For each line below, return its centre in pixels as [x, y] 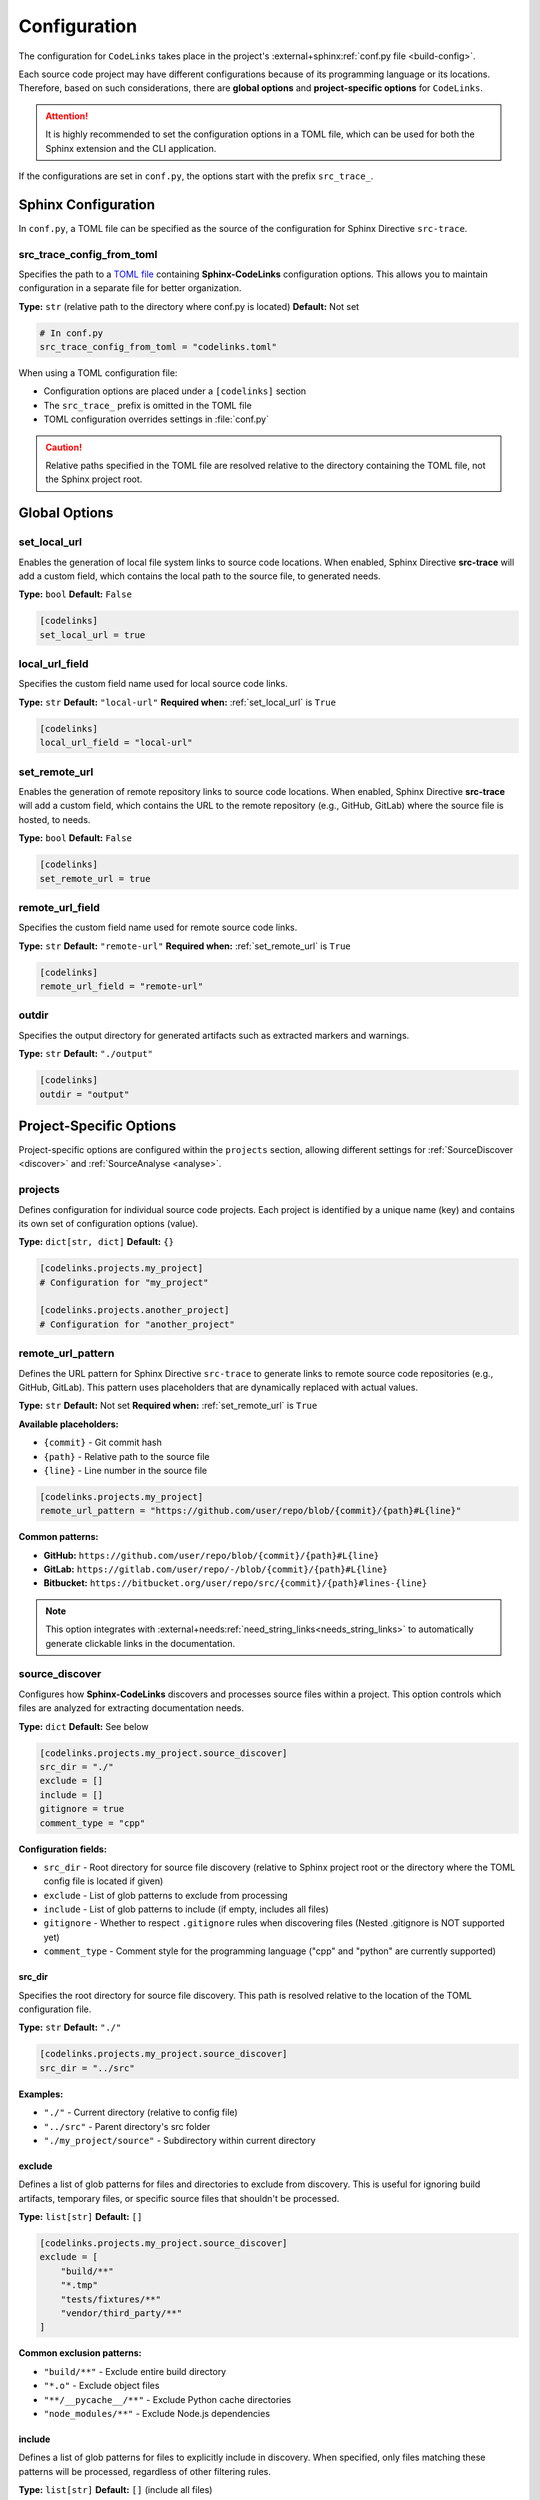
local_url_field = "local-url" [116, 743]
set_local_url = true [92, 634]
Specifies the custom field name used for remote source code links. [158, 927]
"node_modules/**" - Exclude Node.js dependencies [156, 2413]
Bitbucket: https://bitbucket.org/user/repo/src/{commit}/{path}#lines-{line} [235, 1583]
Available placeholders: [68, 1424]
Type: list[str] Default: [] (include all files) [115, 2490]
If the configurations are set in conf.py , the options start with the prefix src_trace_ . [196, 176]
